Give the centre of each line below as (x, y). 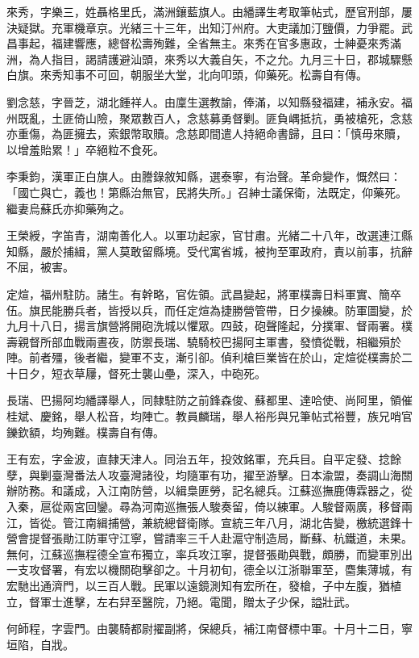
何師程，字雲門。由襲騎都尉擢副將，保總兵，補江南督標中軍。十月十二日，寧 (209, 629)
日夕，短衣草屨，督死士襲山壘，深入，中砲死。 (141, 373)
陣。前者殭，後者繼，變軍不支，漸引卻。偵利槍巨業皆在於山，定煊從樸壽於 (204, 357)
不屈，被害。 (40, 267)
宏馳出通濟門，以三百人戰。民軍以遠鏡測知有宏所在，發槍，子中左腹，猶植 (204, 585)
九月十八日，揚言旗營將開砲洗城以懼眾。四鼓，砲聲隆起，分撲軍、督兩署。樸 (209, 326)
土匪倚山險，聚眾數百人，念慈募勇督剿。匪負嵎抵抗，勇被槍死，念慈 (232, 117)
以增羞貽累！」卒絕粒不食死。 (85, 149)
